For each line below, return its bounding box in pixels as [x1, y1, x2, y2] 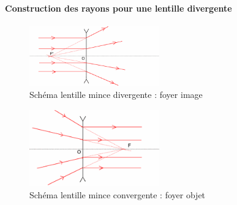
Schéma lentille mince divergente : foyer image [29, 88, 203, 101]
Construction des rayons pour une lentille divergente [5, 1, 232, 14]
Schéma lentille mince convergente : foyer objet [29, 188, 206, 201]
